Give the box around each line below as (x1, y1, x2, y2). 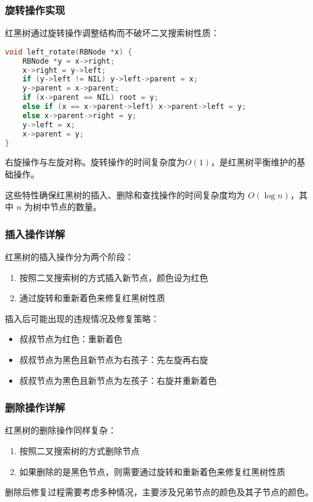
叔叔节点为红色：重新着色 (19, 332, 123, 345)
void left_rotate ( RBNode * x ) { (5, 47, 132, 56)
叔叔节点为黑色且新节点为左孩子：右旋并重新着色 (19, 373, 217, 386)
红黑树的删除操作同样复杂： (5, 424, 116, 436)
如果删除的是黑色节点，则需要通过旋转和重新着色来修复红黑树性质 (19, 465, 285, 478)
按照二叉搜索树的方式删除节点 (19, 444, 140, 457)
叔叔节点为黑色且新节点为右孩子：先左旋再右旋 (19, 353, 208, 365)
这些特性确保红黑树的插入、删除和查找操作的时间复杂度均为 (5, 188, 245, 201)
